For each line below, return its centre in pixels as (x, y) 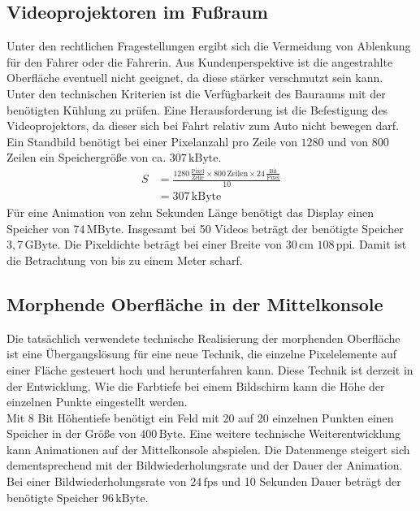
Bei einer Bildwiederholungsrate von (97, 481)
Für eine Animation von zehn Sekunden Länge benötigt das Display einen (191, 212)
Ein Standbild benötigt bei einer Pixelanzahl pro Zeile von (152, 141)
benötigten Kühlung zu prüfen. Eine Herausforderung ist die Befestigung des (197, 109)
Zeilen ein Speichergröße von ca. (87, 157)
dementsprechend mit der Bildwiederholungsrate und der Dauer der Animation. (205, 465)
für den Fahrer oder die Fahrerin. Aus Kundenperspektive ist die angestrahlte (200, 61)
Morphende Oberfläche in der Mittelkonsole (195, 303)
